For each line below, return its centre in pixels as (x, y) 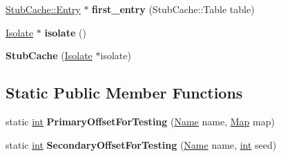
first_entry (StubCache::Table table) (173, 9)
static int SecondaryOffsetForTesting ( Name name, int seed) (141, 144)
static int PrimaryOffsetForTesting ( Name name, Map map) (140, 121)
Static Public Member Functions (124, 93)
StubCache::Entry (43, 9)
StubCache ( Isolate (49, 55)
